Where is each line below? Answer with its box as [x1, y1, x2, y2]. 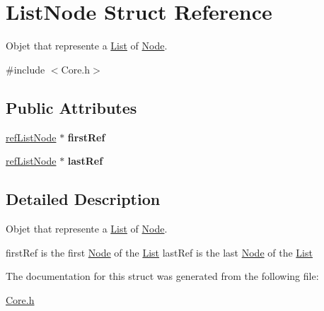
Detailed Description [6, 188, 161, 210]
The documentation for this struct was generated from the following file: [6, 269, 319, 283]
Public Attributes [6, 96, 137, 118]
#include [6, 61, 45, 76]
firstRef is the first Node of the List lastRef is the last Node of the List [6, 245, 313, 259]
